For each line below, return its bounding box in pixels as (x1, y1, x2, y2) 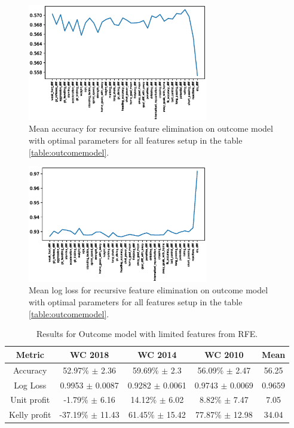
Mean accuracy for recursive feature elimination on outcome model (29, 122, 273, 135)
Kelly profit (9, 408, 51, 421)
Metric (16, 348, 44, 360)
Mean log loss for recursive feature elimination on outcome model (29, 284, 268, 296)
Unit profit (10, 393, 50, 406)
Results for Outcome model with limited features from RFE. (36, 327, 258, 340)
